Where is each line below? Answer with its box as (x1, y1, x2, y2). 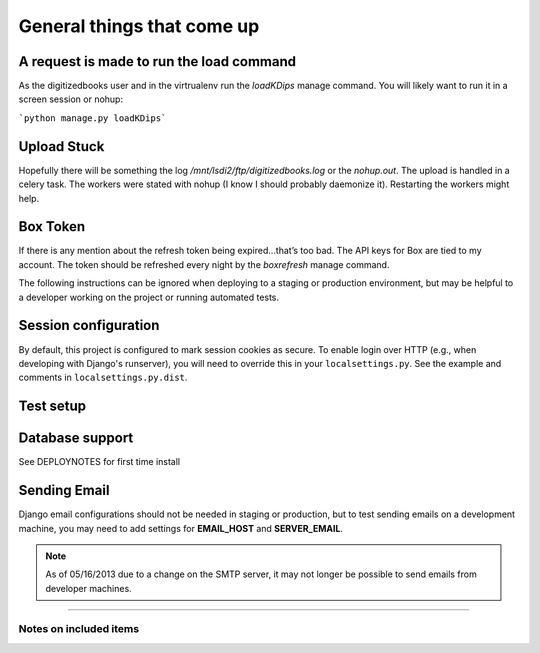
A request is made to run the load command (18, 53, 297, 70)
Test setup (18, 398, 87, 415)
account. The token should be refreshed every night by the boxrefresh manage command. (18, 258, 390, 270)
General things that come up (18, 15, 260, 37)
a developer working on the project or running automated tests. (18, 291, 280, 303)
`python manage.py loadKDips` (18, 112, 167, 124)
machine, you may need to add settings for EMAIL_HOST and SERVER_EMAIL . (18, 522, 344, 534)
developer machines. (45, 582, 132, 594)
